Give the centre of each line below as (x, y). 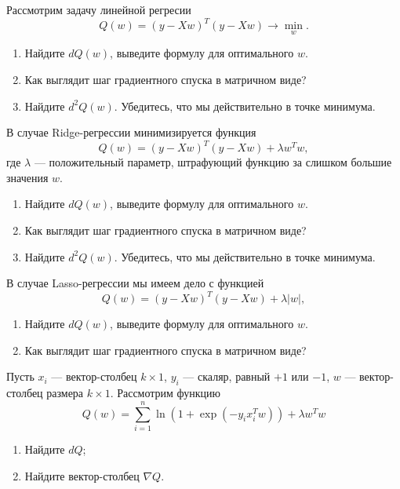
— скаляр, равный (227, 376)
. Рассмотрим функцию (165, 393)
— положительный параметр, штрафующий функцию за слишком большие (213, 162)
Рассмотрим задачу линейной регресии (99, 9)
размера (65, 393)
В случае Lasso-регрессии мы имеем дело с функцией (135, 283)
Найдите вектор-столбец (82, 475)
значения (27, 177)
